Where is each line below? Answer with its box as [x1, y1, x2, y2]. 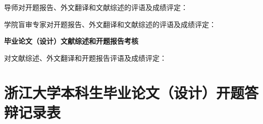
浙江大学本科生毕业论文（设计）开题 [4, 82, 245, 102]
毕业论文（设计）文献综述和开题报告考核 [4, 36, 138, 46]
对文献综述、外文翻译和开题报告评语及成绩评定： [4, 52, 167, 63]
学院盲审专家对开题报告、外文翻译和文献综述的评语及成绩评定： [4, 19, 216, 29]
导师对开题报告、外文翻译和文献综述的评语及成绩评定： [4, 2, 188, 12]
